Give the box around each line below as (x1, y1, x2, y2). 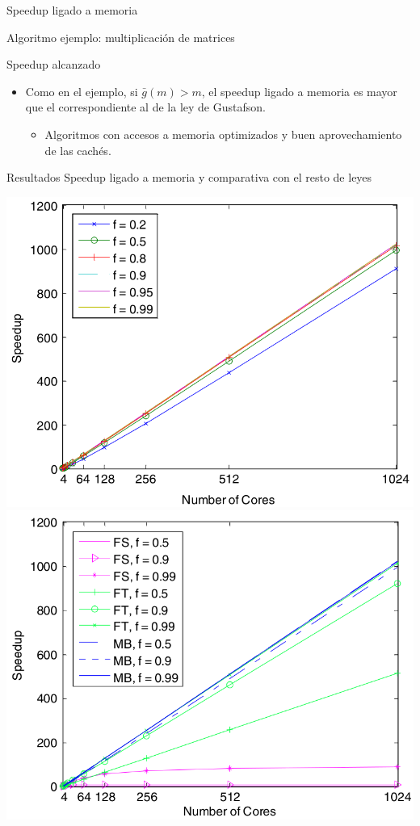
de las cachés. (44, 141, 111, 158)
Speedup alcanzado (6, 56, 101, 73)
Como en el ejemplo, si (25, 82, 138, 99)
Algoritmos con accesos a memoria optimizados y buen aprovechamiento (44, 125, 402, 142)
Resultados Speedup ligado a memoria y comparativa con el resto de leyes (6, 169, 372, 186)
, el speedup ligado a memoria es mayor (201, 82, 397, 99)
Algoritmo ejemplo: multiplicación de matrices (6, 28, 235, 45)
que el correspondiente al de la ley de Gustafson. (25, 99, 266, 115)
